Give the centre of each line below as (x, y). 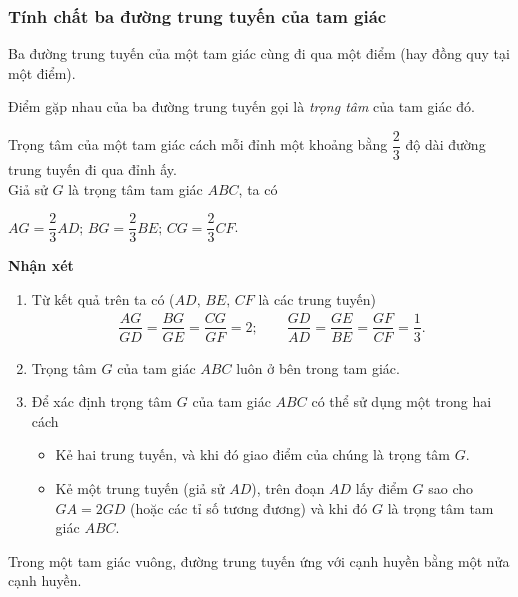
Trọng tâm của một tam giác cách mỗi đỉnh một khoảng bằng (198, 144)
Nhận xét (41, 265)
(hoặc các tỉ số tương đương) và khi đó (249, 507)
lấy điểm (381, 487)
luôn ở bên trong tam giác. (318, 367)
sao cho (451, 487)
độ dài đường (445, 144)
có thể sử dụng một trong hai (401, 401)
